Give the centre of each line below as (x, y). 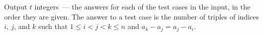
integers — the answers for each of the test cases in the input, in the (143, 6)
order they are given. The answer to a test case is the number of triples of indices (132, 16)
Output (16, 6)
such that (53, 26)
